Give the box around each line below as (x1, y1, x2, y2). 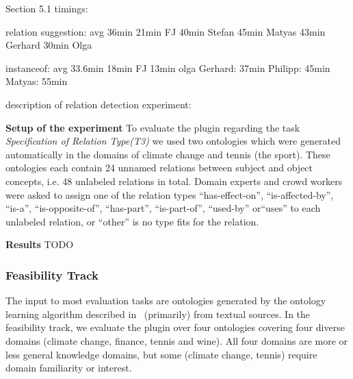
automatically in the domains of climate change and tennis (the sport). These (5, 147, 330, 161)
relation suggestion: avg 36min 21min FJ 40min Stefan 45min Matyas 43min (5, 24, 326, 38)
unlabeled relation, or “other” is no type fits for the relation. (5, 214, 259, 228)
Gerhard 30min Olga (5, 38, 92, 52)
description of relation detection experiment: (5, 97, 192, 111)
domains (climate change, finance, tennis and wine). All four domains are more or (5, 333, 348, 347)
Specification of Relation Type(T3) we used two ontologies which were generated (5, 134, 341, 148)
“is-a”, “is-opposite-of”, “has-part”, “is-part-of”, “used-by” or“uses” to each (5, 201, 321, 215)
